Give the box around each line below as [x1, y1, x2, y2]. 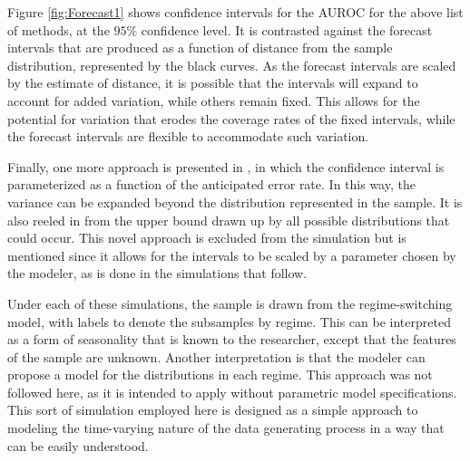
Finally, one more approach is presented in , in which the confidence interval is [7, 157, 445, 176]
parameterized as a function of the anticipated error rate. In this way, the [7, 175, 416, 194]
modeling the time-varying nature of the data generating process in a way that [7, 418, 445, 437]
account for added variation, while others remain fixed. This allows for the [7, 91, 420, 110]
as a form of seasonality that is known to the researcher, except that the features [7, 330, 456, 349]
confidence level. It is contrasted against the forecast [141, 20, 433, 39]
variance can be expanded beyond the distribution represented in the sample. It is [7, 192, 463, 211]
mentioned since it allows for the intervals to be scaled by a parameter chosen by [7, 245, 456, 264]
